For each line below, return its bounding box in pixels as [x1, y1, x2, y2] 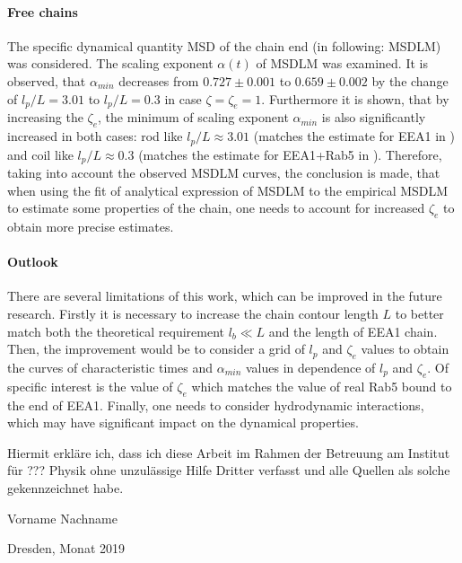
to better [395, 304, 444, 323]
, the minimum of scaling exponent [98, 108, 289, 127]
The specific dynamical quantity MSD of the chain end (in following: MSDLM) [7, 36, 441, 55]
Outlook [7, 252, 58, 271]
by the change [371, 71, 449, 90]
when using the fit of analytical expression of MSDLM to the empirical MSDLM [7, 180, 449, 199]
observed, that [7, 71, 86, 90]
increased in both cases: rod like [7, 127, 183, 145]
